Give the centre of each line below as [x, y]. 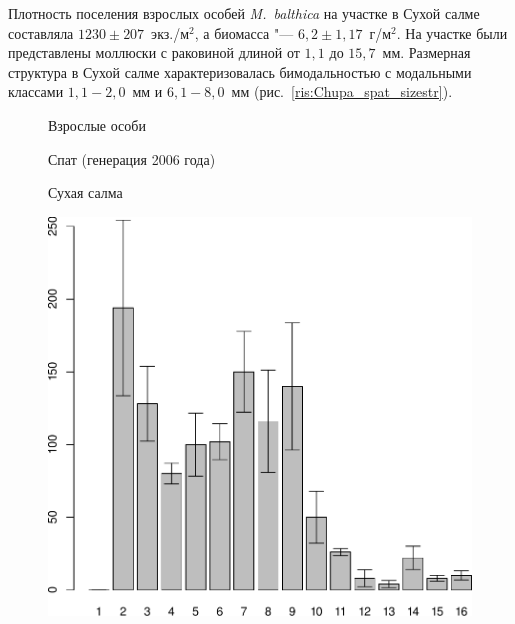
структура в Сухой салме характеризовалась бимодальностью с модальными [240, 71]
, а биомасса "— [244, 32]
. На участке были [452, 32]
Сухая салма [85, 192]
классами [36, 91]
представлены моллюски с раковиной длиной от [154, 52]
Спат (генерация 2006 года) [132, 158]
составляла [41, 32]
